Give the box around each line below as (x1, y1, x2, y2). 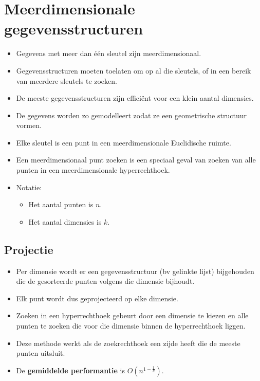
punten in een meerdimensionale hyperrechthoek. (16, 165, 170, 175)
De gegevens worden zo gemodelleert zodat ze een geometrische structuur (16, 110, 247, 120)
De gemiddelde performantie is (16, 365, 125, 375)
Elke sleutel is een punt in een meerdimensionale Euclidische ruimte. (16, 137, 231, 148)
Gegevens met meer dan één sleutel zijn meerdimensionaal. (16, 48, 201, 59)
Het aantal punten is (28, 199, 94, 210)
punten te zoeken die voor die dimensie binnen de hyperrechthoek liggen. (16, 320, 246, 331)
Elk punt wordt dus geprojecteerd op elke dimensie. (16, 293, 178, 303)
